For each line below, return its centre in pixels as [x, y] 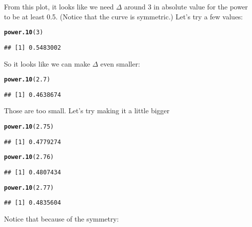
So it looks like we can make [47, 63]
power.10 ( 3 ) [24, 33]
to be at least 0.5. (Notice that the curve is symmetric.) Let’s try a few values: [124, 16]
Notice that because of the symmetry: [61, 218]
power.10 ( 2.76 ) [29, 157]
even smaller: [120, 63]
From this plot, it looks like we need [59, 6]
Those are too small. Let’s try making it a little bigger [87, 111]
